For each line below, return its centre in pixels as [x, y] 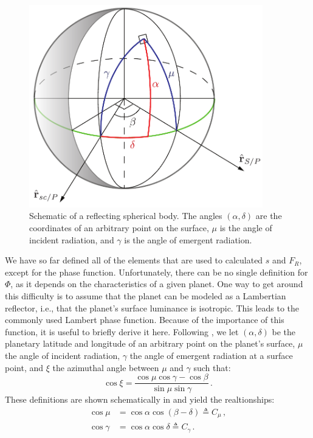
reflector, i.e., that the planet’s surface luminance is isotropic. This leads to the [152, 308]
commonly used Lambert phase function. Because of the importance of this [145, 320]
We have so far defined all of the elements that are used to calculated [134, 260]
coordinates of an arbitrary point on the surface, [119, 228]
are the [269, 216]
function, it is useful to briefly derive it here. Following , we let [122, 331]
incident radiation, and [72, 239]
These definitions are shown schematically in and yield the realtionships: [140, 399]
